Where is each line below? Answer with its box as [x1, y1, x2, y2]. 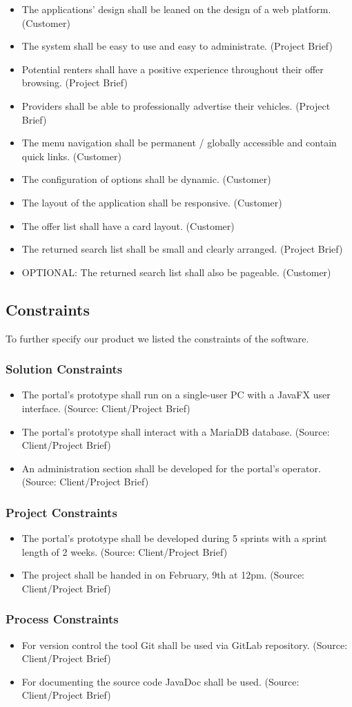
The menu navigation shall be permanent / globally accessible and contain [21, 135, 337, 150]
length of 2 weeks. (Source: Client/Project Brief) [21, 544, 228, 559]
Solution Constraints [6, 360, 123, 378]
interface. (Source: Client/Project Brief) [21, 400, 190, 415]
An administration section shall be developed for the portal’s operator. [21, 461, 321, 475]
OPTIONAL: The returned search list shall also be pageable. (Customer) [21, 264, 331, 279]
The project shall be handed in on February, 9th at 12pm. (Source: [21, 568, 305, 582]
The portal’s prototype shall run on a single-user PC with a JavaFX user [21, 387, 331, 402]
